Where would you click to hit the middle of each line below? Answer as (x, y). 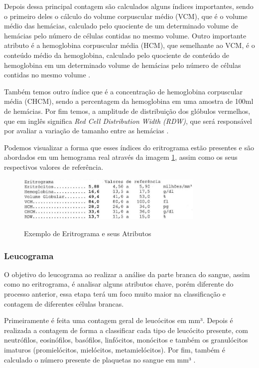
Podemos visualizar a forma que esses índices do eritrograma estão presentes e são (129, 147)
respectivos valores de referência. (54, 167)
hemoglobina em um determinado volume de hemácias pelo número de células (123, 65)
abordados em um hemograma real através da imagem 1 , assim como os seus (121, 157)
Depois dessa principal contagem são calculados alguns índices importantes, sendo (129, 6)
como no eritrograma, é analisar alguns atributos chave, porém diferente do (119, 284)
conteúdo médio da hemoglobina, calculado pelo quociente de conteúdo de (117, 55)
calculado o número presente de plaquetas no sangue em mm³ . (100, 359)
